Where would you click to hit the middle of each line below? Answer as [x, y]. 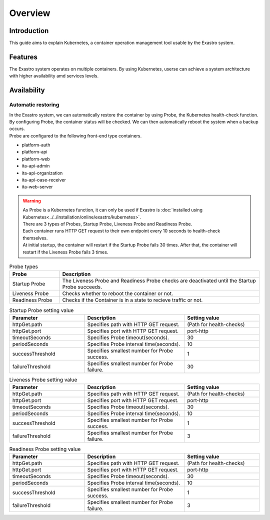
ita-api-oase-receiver [44, 180]
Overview [30, 13]
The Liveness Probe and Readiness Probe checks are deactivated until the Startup [159, 281]
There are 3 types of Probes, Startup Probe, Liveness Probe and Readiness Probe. [107, 224]
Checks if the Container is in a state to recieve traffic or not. [132, 300]
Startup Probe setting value [41, 310]
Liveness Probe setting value [43, 379]
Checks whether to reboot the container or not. [118, 293]
